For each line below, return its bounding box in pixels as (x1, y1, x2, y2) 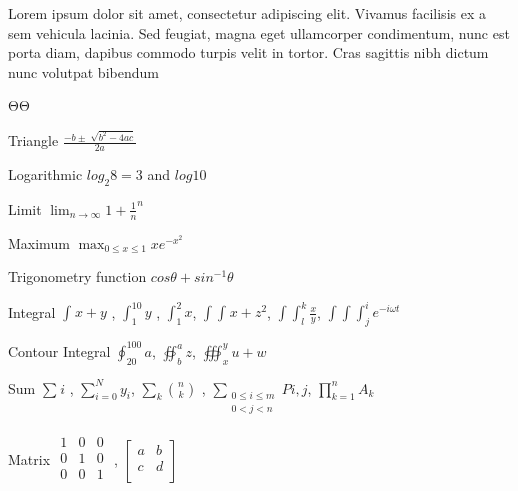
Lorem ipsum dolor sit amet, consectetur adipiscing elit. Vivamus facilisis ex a (8, 3, 486, 23)
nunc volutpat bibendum (8, 61, 159, 82)
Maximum (8, 232, 70, 253)
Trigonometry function (8, 266, 147, 287)
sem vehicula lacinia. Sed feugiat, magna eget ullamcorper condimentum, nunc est (8, 22, 510, 43)
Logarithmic (8, 164, 83, 185)
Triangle (8, 130, 59, 151)
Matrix (8, 448, 51, 469)
